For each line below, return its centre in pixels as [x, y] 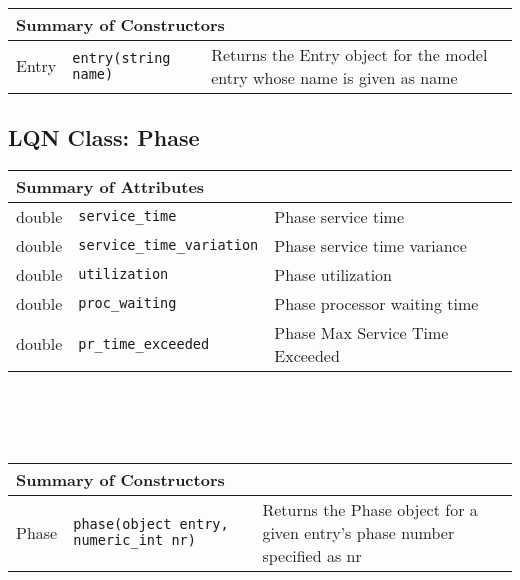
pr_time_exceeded [144, 343]
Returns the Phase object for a [370, 509]
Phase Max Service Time [361, 332]
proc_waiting [127, 303]
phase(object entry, [151, 524]
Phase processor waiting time [376, 303]
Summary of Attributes [110, 186]
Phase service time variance [370, 245]
